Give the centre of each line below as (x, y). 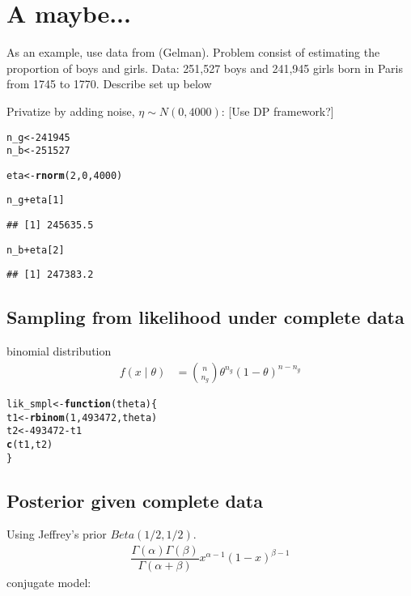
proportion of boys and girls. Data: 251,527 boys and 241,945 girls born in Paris (205, 68)
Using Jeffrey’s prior (57, 534)
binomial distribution (59, 351)
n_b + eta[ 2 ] (36, 250)
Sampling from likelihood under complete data (205, 317)
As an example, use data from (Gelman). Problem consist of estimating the (193, 52)
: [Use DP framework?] (278, 111)
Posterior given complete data (135, 500)
